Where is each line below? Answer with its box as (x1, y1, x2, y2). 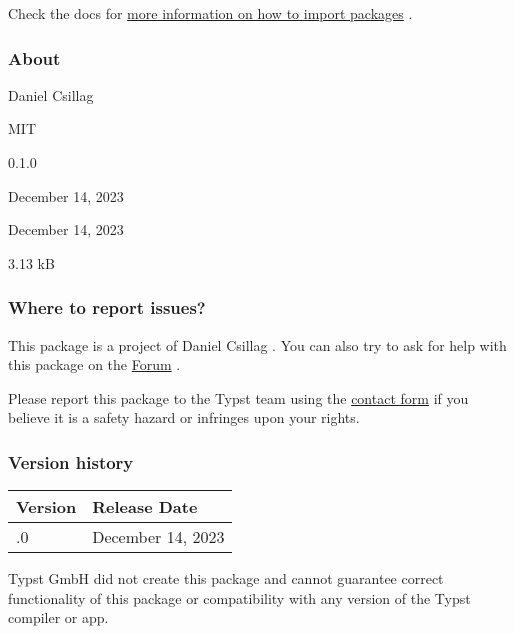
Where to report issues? (8, 295, 206, 320)
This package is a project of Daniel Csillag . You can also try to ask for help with (8, 334, 507, 355)
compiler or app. (8, 607, 109, 628)
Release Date (92, 495, 198, 519)
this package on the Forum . (8, 354, 181, 375)
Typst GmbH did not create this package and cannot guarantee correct (8, 568, 444, 589)
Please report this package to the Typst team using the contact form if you (8, 387, 469, 408)
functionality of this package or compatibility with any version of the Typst (8, 587, 471, 608)
